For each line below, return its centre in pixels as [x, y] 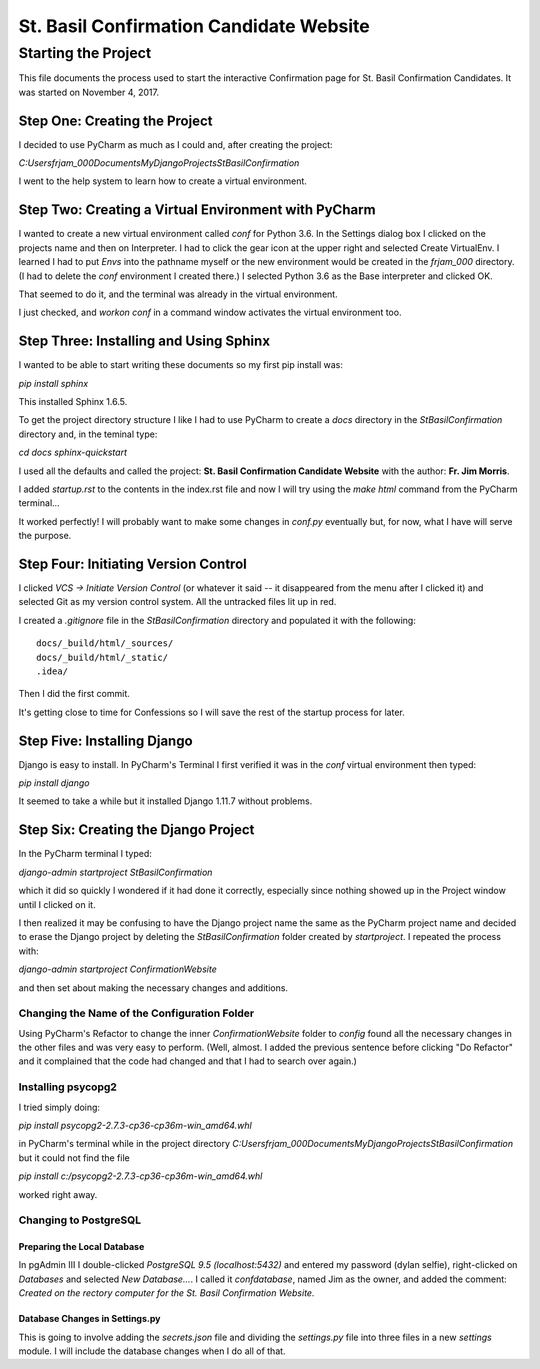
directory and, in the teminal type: [88, 434]
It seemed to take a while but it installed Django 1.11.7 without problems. [165, 801]
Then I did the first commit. [74, 694]
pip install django [54, 783]
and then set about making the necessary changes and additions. [153, 987]
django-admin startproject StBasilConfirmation [115, 872]
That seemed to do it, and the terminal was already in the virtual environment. [178, 294]
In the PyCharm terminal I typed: [85, 854]
